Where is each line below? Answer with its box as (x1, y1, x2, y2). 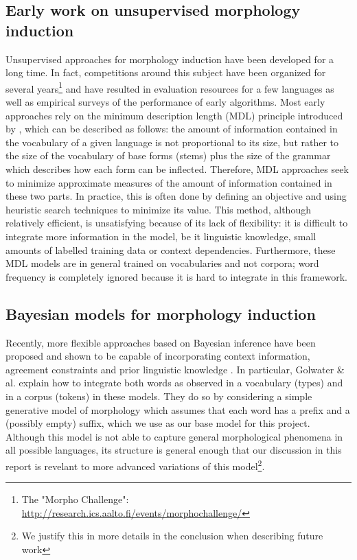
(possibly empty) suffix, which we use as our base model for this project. (5, 416, 310, 430)
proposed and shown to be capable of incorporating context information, (5, 349, 310, 363)
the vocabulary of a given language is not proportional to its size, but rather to (5, 135, 339, 149)
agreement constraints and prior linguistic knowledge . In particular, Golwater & (5, 362, 345, 376)
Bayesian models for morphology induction (5, 303, 316, 324)
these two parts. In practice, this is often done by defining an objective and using (5, 189, 347, 203)
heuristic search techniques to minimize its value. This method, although (5, 202, 311, 216)
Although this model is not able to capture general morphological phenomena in (5, 429, 343, 443)
